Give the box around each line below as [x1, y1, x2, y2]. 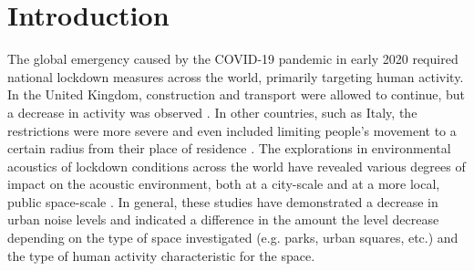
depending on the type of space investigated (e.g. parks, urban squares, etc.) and [7, 228, 459, 247]
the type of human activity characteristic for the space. [7, 245, 315, 265]
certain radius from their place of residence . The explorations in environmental [7, 139, 451, 158]
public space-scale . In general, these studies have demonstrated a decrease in [7, 192, 438, 211]
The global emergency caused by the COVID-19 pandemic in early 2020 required [7, 49, 459, 68]
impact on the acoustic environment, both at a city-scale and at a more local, [7, 174, 440, 193]
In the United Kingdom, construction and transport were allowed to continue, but [7, 85, 466, 104]
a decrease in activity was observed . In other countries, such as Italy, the [7, 102, 417, 121]
